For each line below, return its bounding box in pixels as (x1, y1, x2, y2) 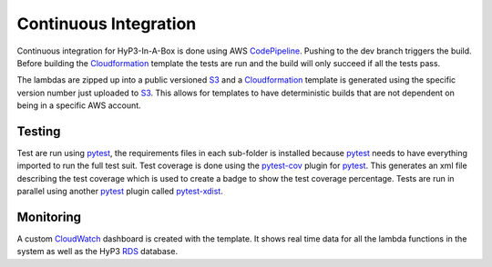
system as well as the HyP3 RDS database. (16, 246, 178, 257)
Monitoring (16, 210, 82, 224)
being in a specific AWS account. (16, 100, 141, 111)
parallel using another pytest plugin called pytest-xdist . (16, 186, 223, 197)
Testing (16, 124, 61, 139)
